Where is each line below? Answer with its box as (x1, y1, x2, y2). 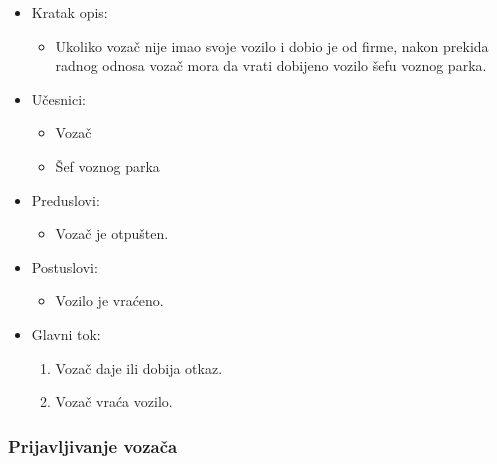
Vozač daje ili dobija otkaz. (55, 357, 223, 378)
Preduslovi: (31, 189, 100, 210)
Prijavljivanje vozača (8, 433, 178, 458)
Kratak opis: (31, 2, 108, 22)
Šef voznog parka (55, 155, 160, 176)
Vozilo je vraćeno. (55, 290, 164, 311)
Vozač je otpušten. (55, 223, 169, 244)
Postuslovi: (31, 256, 98, 277)
